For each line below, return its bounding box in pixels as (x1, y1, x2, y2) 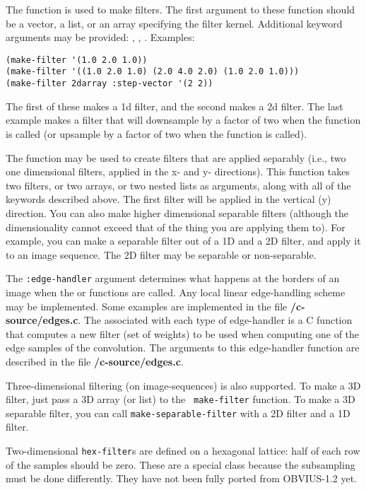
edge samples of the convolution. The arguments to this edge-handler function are (6, 340, 360, 355)
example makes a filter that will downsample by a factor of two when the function (6, 112, 361, 127)
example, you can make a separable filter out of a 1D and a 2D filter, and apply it (6, 233, 361, 248)
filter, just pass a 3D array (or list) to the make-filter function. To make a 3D (6, 392, 355, 407)
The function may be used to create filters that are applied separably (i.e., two (6, 150, 346, 165)
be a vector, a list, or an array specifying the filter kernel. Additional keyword (6, 16, 343, 30)
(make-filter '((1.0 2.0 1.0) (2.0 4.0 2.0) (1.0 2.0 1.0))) (6, 66, 300, 77)
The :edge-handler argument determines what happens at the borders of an (6, 271, 340, 286)
